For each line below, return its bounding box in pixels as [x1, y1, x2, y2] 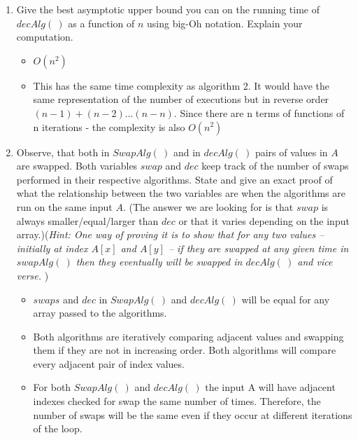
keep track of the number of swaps [201, 158, 349, 173]
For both [33, 380, 71, 394]
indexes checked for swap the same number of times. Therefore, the [33, 394, 321, 408]
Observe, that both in [16, 144, 110, 159]
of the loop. [33, 421, 83, 436]
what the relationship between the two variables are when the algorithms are [16, 186, 345, 200]
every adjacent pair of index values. [33, 356, 185, 371]
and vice [297, 254, 333, 269]
